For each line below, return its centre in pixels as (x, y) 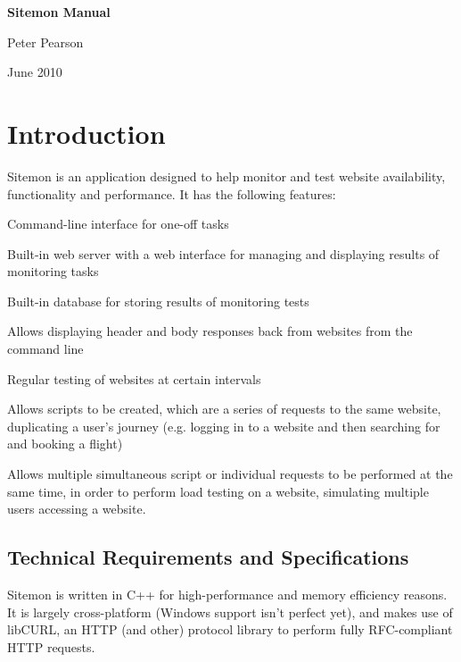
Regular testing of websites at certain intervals (134, 378)
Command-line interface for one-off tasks (118, 224)
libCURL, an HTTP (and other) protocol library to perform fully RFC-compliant (230, 629)
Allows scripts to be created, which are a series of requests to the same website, (224, 409)
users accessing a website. (77, 509)
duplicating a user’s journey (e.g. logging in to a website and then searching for (224, 426)
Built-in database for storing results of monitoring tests (158, 301)
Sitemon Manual (59, 12)
